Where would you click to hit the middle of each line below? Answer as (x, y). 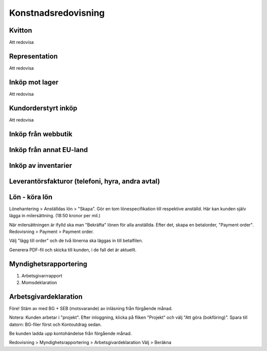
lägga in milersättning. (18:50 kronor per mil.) (55, 216)
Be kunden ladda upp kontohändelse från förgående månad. (70, 334)
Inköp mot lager (34, 82)
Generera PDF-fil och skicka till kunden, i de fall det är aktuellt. (73, 250)
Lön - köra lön (31, 197)
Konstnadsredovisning (57, 13)
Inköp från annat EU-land (48, 150)
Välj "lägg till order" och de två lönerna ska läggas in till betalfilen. (76, 241)
